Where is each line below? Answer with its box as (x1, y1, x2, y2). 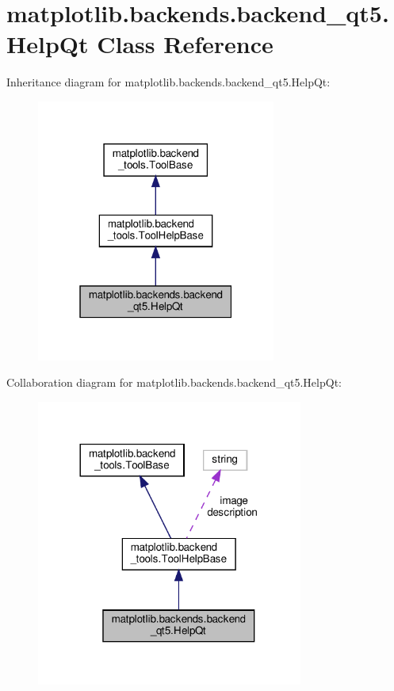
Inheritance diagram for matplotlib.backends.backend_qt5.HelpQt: (6, 74, 331, 90)
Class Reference (97, 28, 274, 60)
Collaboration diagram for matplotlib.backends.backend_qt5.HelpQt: (6, 374, 342, 391)
